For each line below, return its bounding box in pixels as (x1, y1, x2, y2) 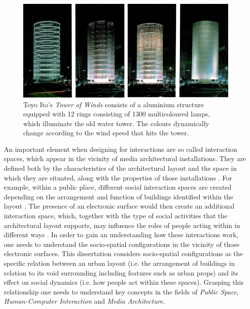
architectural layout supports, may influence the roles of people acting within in (4, 220, 240, 230)
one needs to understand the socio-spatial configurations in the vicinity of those (4, 239, 240, 249)
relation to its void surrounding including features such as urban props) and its (4, 267, 238, 277)
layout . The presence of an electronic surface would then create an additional (4, 201, 235, 211)
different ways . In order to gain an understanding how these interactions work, (4, 229, 239, 240)
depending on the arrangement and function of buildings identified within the (4, 191, 234, 201)
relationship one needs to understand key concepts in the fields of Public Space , (4, 286, 239, 296)
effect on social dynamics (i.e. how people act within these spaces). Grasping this (4, 277, 244, 287)
